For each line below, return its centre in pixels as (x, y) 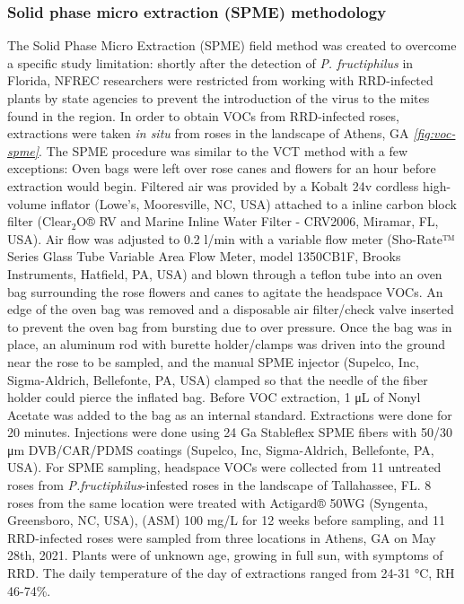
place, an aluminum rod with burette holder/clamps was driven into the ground (227, 344)
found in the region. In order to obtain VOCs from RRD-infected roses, (203, 115)
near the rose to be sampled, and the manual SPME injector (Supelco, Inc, (213, 361)
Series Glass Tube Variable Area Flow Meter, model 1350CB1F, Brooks (204, 256)
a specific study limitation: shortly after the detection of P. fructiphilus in (210, 62)
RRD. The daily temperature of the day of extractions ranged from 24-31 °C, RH (231, 573)
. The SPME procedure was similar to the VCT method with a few (223, 150)
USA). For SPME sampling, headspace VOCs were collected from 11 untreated (224, 467)
